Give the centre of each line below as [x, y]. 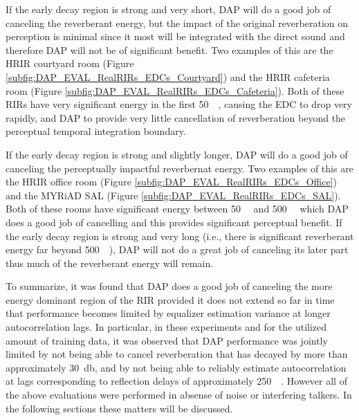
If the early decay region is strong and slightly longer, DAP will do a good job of [177, 154]
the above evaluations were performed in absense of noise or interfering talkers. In [179, 395]
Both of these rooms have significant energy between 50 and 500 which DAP [177, 209]
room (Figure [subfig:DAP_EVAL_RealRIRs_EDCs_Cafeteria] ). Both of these [175, 90]
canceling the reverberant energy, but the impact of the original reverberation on [177, 22]
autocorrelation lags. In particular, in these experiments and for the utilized [166, 327]
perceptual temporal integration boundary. [96, 131]
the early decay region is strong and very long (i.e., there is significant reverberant [180, 236]
